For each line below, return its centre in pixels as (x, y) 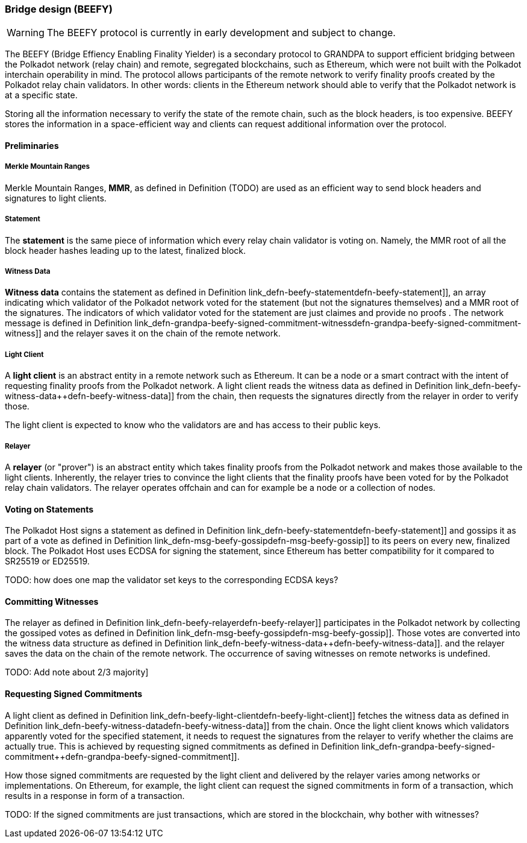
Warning (26, 33)
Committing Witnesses (52, 601)
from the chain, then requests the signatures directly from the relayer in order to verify (348, 396)
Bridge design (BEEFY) (59, 9)
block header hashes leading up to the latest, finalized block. (126, 250)
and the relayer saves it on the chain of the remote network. (162, 333)
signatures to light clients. (56, 198)
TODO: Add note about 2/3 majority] (77, 672)
